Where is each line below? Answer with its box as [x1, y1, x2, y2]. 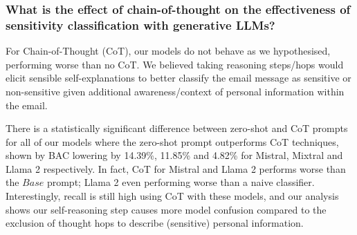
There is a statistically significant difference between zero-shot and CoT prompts [6, 121, 348, 135]
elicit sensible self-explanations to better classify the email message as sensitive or [6, 70, 351, 85]
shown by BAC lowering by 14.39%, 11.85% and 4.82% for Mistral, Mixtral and [6, 148, 343, 162]
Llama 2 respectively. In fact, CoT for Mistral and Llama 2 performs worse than [6, 161, 346, 176]
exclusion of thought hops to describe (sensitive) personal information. [6, 216, 304, 230]
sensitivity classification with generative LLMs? [6, 16, 275, 33]
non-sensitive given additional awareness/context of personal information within [6, 84, 345, 98]
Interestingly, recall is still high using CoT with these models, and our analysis [6, 189, 339, 203]
